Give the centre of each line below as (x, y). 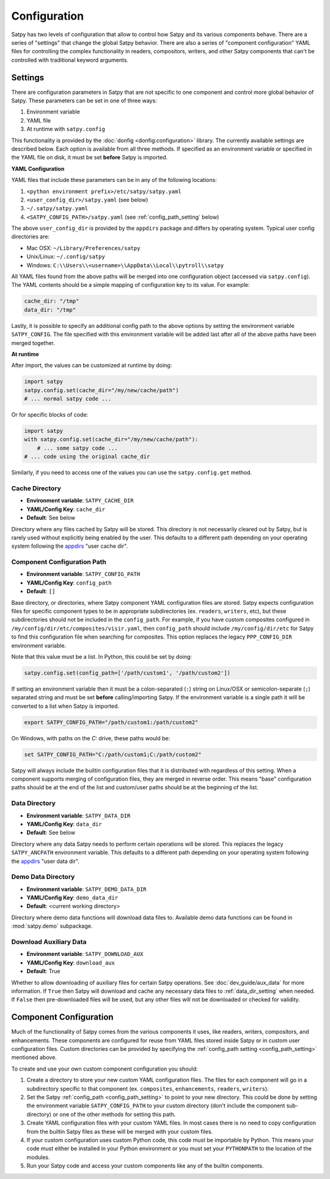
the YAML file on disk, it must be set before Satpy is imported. (90, 157)
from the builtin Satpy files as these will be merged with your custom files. (120, 1131)
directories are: (31, 237)
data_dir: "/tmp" (50, 310)
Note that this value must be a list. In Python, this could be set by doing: (102, 657)
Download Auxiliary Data (49, 942)
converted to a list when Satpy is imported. (65, 706)
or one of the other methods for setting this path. (114, 1114)
